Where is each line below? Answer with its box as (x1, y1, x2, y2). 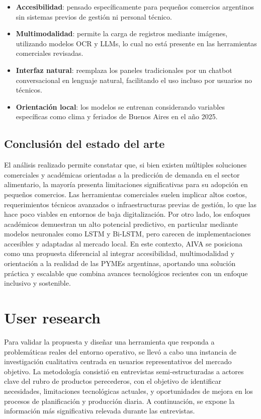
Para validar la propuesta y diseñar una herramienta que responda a (4, 336, 215, 347)
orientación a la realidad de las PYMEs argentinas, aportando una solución (4, 258, 236, 269)
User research (4, 307, 101, 328)
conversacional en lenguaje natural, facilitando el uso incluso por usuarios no (16, 74, 252, 85)
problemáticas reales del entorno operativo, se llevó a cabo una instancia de (4, 346, 237, 357)
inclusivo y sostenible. (4, 278, 71, 288)
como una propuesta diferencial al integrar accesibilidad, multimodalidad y (4, 248, 235, 259)
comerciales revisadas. (16, 48, 83, 58)
